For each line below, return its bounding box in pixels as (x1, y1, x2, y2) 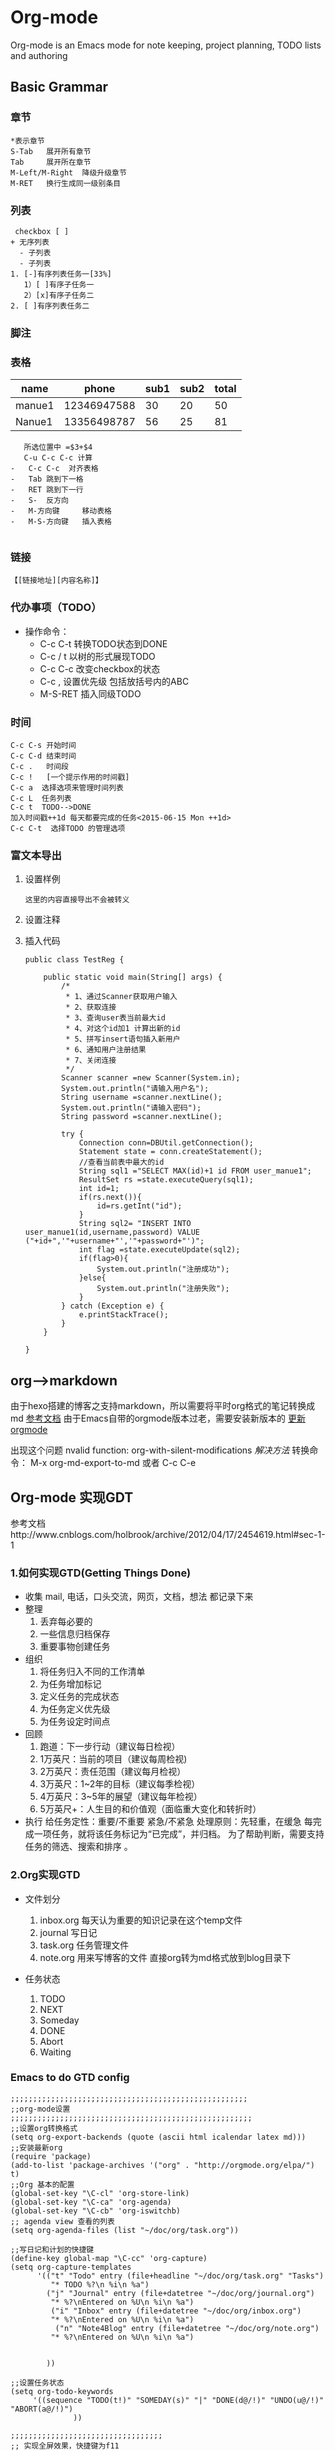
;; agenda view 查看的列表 (10, 2216, 115, 2226)
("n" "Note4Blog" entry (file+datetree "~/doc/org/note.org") (54, 2323, 320, 2333)
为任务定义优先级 (39, 1703, 111, 1715)
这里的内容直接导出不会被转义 (24, 895, 130, 905)
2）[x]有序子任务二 (23, 290, 95, 300)
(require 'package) (10, 2151, 92, 2161)
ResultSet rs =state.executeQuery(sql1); (78, 1175, 254, 1185)
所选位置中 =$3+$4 (23, 442, 93, 453)
